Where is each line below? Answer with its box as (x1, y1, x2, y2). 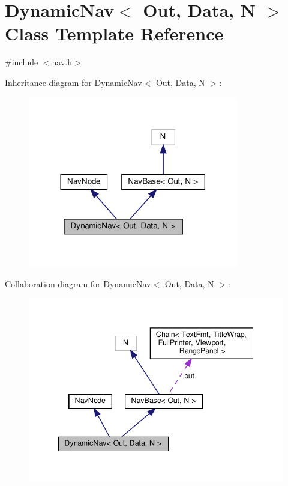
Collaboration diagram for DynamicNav (5, 277, 151, 290)
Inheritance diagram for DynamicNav (5, 76, 142, 88)
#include (5, 56, 38, 68)
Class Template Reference (5, 21, 224, 46)
